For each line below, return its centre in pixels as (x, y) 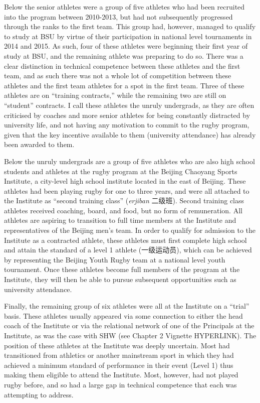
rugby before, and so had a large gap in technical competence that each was (120, 384)
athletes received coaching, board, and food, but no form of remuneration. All (123, 210)
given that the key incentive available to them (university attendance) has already (130, 134)
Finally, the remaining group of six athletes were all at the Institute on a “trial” (127, 306)
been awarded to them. (39, 144)
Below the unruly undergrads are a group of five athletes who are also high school (129, 161)
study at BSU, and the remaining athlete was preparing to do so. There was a (124, 55)
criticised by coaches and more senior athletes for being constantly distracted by (127, 115)
